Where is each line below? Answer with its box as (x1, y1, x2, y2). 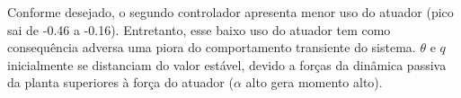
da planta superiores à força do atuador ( (7, 73, 234, 92)
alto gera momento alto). (245, 73, 383, 92)
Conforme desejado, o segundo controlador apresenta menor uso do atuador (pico (7, 3, 454, 21)
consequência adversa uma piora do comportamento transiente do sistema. (7, 38, 416, 57)
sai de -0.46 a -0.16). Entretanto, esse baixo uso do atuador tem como (7, 20, 391, 39)
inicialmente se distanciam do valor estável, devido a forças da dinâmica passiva (7, 55, 447, 74)
